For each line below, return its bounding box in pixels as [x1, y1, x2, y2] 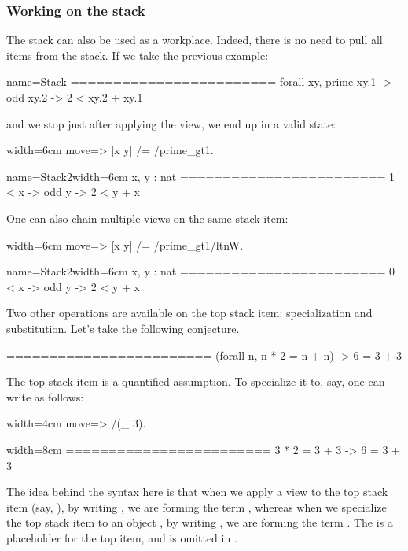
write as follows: [6, 388, 84, 405]
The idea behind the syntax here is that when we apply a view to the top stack [6, 483, 388, 500]
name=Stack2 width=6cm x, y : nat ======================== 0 [6, 263, 395, 279]
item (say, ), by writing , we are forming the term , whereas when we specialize [6, 498, 387, 515]
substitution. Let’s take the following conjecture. [6, 320, 240, 336]
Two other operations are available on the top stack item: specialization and [6, 305, 373, 321]
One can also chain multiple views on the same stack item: [6, 209, 289, 226]
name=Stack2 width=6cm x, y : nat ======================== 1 [6, 168, 395, 184]
